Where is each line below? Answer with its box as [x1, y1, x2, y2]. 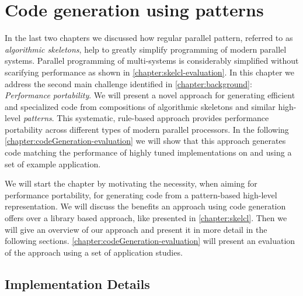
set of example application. [5, 157, 101, 170]
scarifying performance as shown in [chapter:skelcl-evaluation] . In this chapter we [5, 66, 295, 78]
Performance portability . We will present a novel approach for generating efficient [5, 89, 295, 101]
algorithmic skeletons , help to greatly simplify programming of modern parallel [5, 43, 287, 55]
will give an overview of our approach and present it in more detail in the [5, 223, 267, 235]
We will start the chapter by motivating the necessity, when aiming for [5, 177, 257, 190]
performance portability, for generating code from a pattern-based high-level [5, 188, 277, 201]
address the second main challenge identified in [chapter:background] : [5, 77, 252, 90]
